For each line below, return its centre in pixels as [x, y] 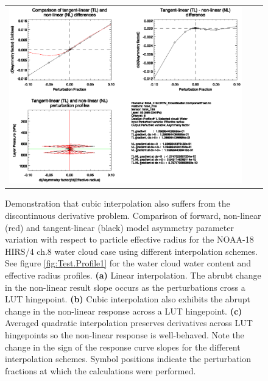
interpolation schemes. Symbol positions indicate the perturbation [128, 359]
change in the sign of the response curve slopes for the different [123, 347]
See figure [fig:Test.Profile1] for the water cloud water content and [128, 263]
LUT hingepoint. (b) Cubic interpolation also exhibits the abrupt [128, 299]
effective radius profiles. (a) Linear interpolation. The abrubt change [133, 275]
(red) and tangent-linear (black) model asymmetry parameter [119, 227]
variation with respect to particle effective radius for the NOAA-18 [129, 239]
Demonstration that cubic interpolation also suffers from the [118, 203]
